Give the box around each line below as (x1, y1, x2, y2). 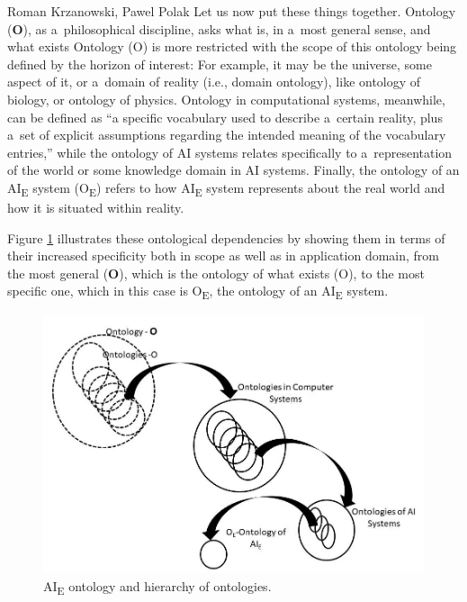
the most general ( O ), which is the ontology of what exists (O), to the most (7, 263, 425, 282)
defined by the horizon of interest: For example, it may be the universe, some (7, 54, 432, 73)
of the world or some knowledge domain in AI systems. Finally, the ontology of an (7, 160, 460, 179)
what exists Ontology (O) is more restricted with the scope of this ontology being (7, 37, 457, 56)
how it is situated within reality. (7, 198, 184, 217)
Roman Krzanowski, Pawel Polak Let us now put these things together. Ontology (7, 2, 456, 20)
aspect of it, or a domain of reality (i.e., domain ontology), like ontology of (7, 72, 421, 91)
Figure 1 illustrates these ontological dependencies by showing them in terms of (7, 228, 445, 247)
